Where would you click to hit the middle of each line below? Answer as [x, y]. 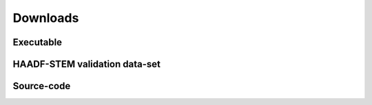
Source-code [42, 86]
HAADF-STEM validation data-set [87, 64]
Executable [37, 42]
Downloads [46, 18]
